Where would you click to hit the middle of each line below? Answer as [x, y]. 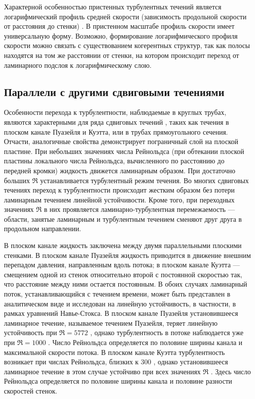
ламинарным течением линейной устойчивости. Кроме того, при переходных [119, 199]
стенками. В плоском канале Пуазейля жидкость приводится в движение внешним [127, 255]
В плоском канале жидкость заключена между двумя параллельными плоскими [123, 245]
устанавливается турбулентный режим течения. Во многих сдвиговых [145, 180]
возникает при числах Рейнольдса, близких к [71, 362]
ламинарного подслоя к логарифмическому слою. [78, 65]
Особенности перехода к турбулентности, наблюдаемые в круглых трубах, [115, 112]
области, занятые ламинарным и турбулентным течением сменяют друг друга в [123, 219]
